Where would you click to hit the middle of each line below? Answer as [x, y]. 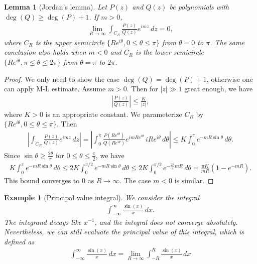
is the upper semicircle [70, 42]
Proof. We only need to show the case [62, 79]
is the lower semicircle [169, 52]
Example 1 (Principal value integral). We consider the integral [102, 197]
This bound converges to [42, 180]
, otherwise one [230, 79]
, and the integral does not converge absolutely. [166, 222]
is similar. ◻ [194, 180]
